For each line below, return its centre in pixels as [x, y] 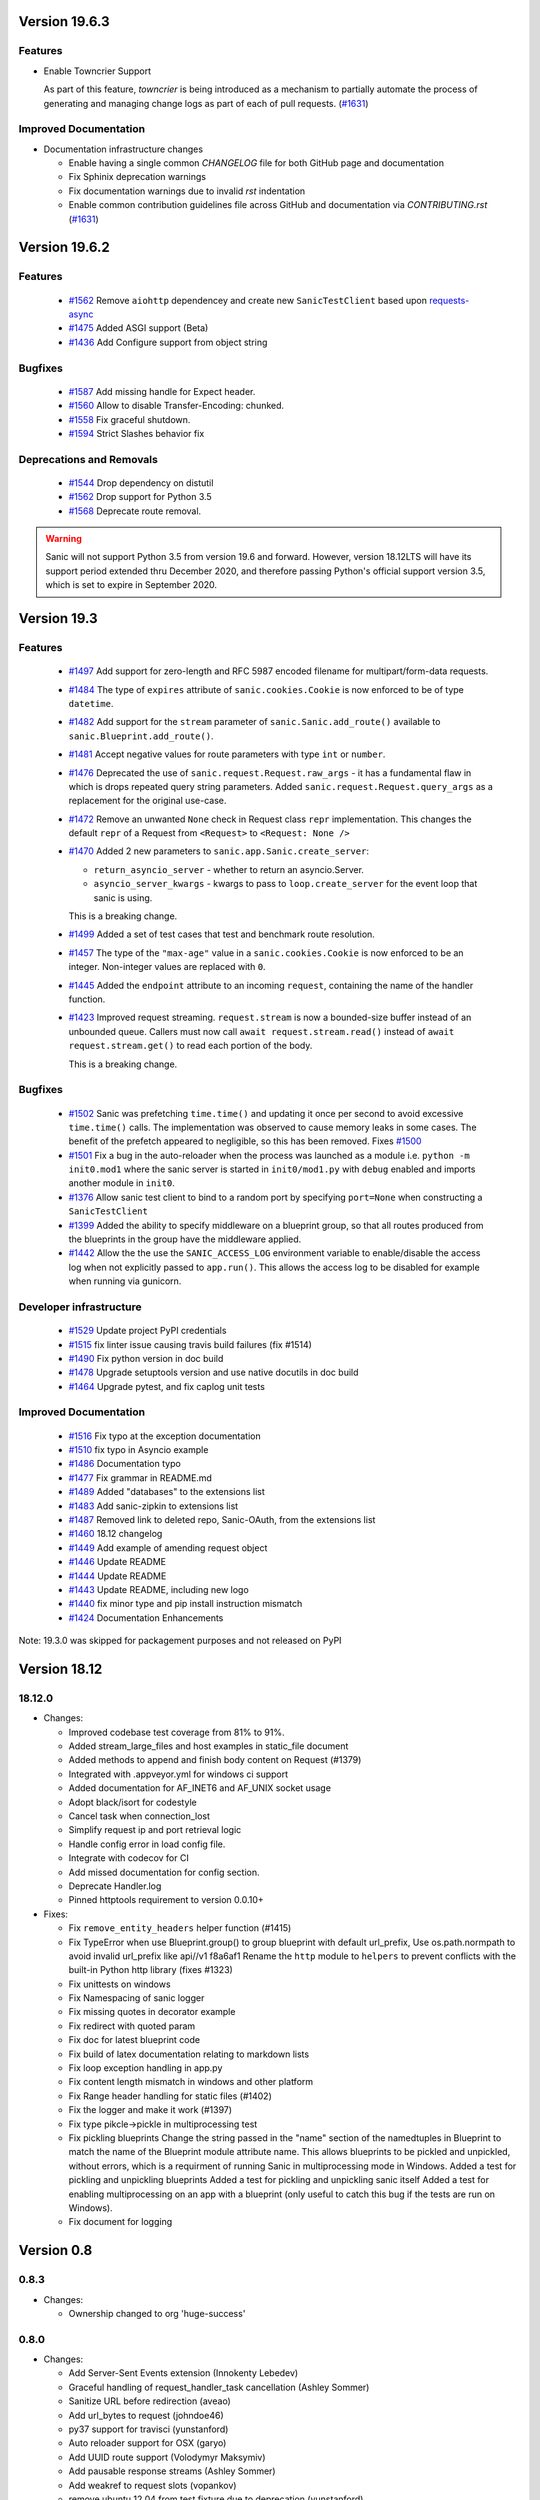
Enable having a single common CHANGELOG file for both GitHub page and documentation [256, 163]
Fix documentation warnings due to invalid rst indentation [187, 191]
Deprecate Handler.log [115, 1886]
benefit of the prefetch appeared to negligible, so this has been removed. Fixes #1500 [245, 1141]
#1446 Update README [117, 1562]
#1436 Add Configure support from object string [168, 342]
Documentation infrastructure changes [123, 149]
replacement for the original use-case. [147, 801]
